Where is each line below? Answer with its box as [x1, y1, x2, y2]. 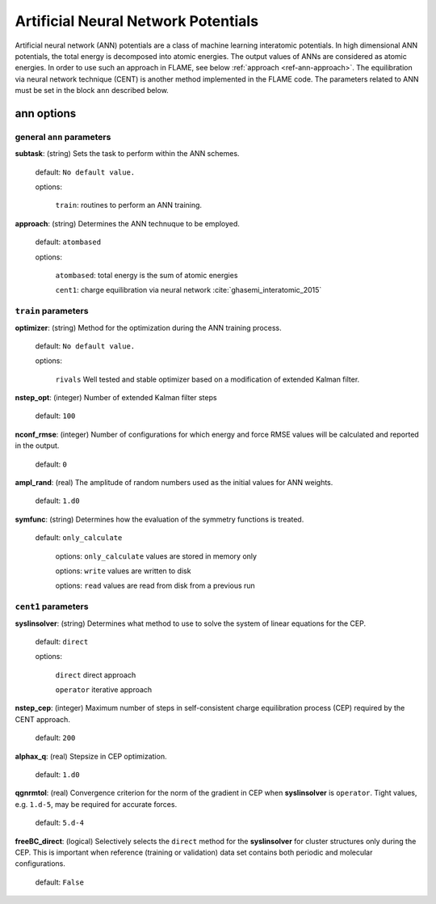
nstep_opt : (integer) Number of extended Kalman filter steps [15, 393, 217, 403]
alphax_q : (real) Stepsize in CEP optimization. [15, 751, 167, 761]
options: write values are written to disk [55, 566, 191, 576]
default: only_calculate [35, 533, 123, 543]
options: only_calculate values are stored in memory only [55, 551, 258, 561]
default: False [35, 877, 85, 887]
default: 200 [35, 733, 76, 743]
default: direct [35, 636, 89, 646]
